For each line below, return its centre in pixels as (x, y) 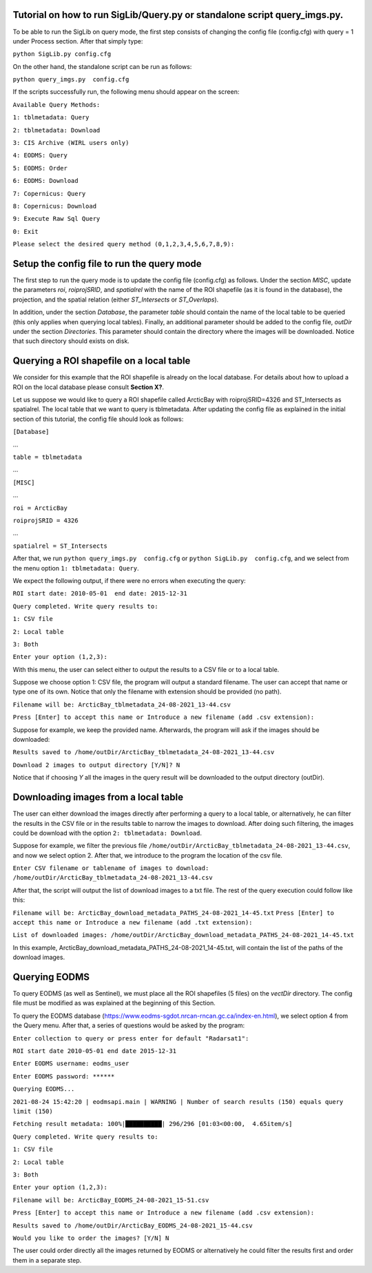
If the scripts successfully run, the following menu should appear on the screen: (126, 92)
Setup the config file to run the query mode (107, 263)
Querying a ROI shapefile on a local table (102, 361)
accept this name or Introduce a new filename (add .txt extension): (133, 922)
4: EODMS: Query (40, 156)
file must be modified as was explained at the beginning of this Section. (114, 1003)
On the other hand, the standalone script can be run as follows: (102, 66)
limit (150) (33, 1111)
